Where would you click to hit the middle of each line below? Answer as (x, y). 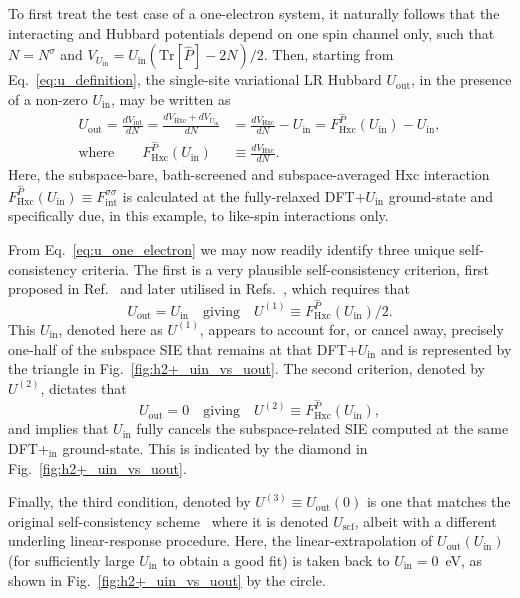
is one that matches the (438, 501)
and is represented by (446, 348)
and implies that (58, 428)
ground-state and (441, 195)
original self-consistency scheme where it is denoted (168, 520)
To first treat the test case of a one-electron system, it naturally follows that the (254, 13)
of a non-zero (48, 98)
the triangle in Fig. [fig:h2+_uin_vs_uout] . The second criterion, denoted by (246, 368)
